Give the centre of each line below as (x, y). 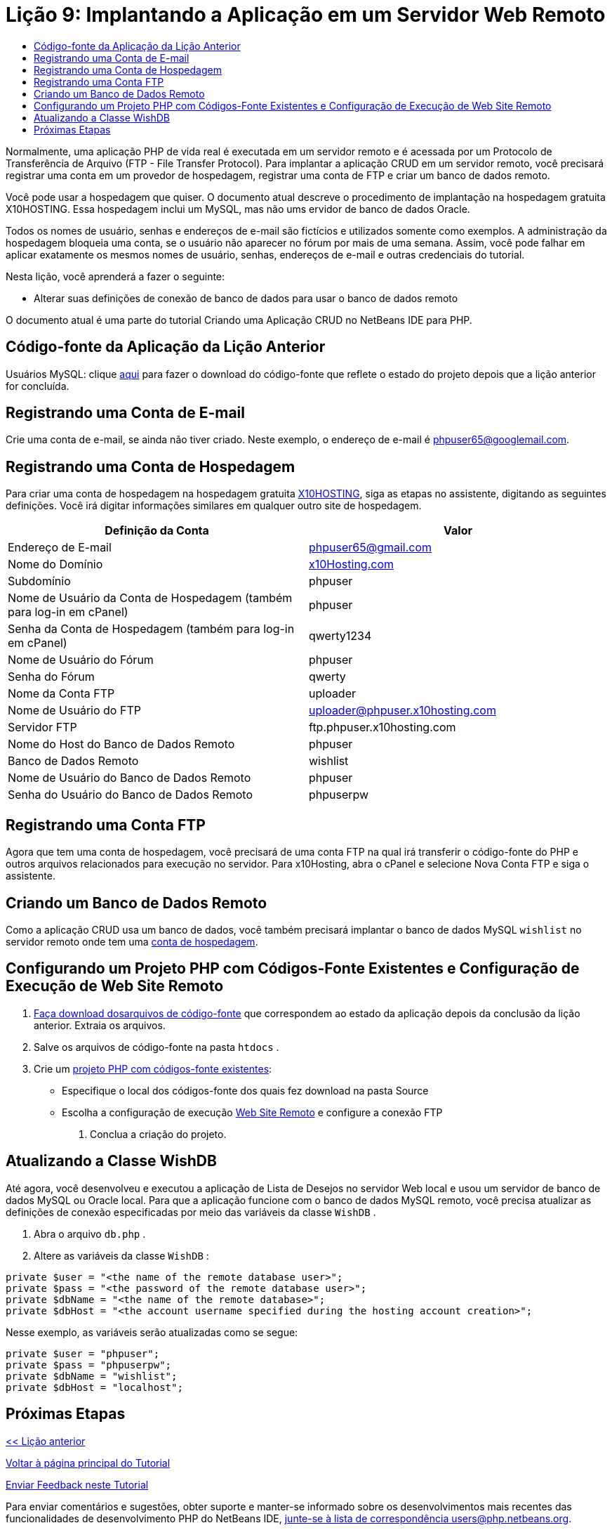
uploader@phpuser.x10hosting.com (403, 711)
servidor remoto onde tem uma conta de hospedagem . (132, 941)
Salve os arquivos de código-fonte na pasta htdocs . (157, 1047)
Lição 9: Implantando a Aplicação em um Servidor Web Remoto (306, 15)
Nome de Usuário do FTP (74, 711)
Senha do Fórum (51, 677)
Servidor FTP (42, 727)
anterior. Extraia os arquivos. (100, 1025)
